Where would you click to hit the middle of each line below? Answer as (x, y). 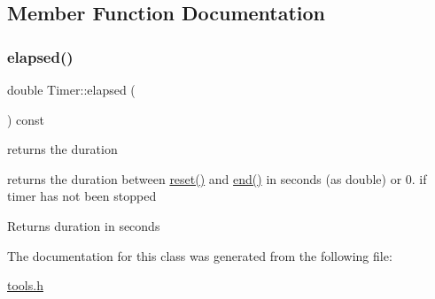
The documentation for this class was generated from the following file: (200, 255)
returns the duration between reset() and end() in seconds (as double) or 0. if (217, 178)
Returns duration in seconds (84, 225)
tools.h (25, 285)
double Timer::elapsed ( (71, 89)
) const (26, 119)
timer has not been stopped (82, 196)
